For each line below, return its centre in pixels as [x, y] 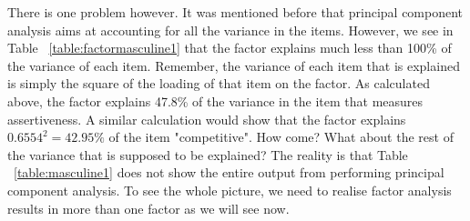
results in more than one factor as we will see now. [148, 208]
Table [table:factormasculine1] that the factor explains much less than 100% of [230, 48]
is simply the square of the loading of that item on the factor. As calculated [219, 83]
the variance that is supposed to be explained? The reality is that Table [208, 154]
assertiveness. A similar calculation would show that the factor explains [207, 119]
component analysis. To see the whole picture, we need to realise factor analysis [230, 190]
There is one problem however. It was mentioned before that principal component [235, 12]
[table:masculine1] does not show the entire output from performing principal [229, 172]
